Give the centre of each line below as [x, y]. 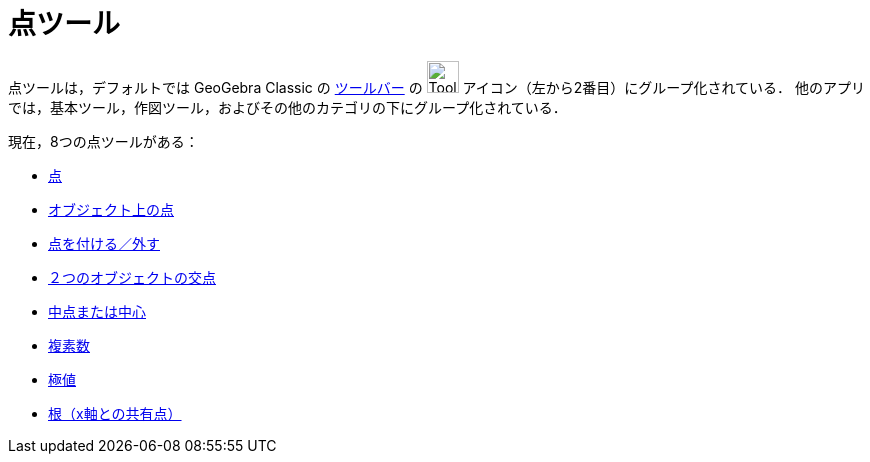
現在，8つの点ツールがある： [103, 141]
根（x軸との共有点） [115, 413]
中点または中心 [97, 311]
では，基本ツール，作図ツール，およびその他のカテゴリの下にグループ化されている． [287, 107]
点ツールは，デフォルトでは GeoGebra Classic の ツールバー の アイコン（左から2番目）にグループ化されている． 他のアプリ [437, 87]
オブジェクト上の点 [111, 209]
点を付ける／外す [104, 243]
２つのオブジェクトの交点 [132, 277]
